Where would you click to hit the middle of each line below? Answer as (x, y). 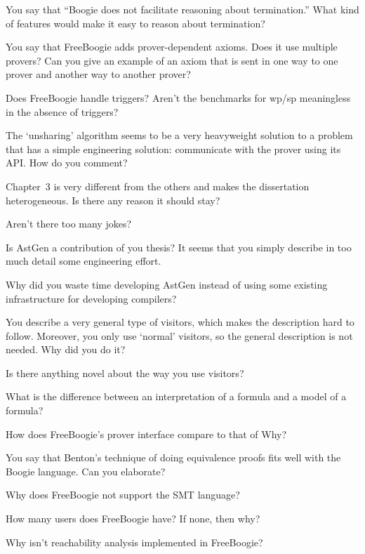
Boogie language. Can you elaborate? (86, 471)
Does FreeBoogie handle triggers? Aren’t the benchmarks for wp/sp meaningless (178, 97)
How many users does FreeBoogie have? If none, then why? (133, 519)
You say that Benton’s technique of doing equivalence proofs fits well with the (173, 457)
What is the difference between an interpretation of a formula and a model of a (176, 396)
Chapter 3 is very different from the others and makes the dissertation (158, 186)
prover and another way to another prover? (98, 74)
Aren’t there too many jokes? (69, 224)
